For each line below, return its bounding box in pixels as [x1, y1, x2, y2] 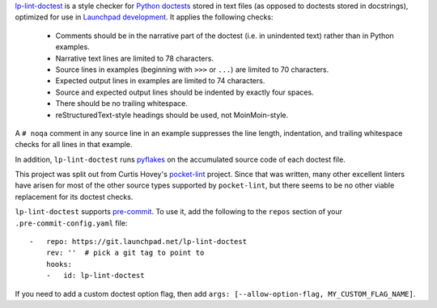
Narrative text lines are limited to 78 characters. [55, 53, 214, 63]
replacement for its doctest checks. [15, 192, 134, 201]
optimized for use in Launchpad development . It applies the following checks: [15, 12, 274, 22]
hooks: [45, 259, 73, 268]
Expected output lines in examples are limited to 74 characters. [55, 76, 265, 86]
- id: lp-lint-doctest [45, 271, 145, 281]
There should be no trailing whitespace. [55, 99, 188, 108]
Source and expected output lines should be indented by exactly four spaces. [55, 87, 315, 97]
